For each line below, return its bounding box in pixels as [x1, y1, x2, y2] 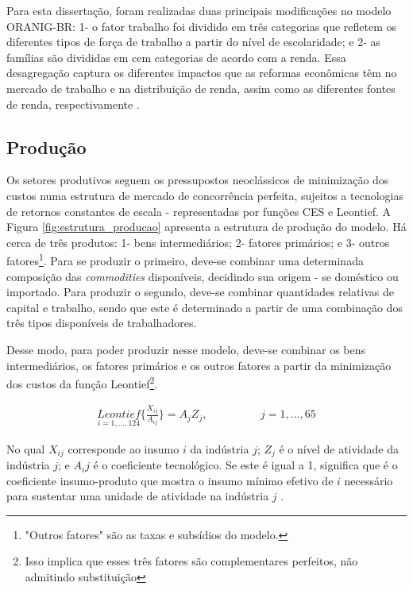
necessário [344, 472, 393, 488]
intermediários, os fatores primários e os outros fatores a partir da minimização [6, 357, 392, 373]
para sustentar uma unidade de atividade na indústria [6, 488, 269, 504]
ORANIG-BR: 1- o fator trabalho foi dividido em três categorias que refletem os [6, 17, 397, 34]
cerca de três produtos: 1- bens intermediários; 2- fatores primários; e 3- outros [6, 233, 390, 250]
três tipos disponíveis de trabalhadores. [6, 314, 197, 331]
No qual [6, 440, 45, 457]
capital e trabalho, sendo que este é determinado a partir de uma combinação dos [6, 299, 403, 315]
